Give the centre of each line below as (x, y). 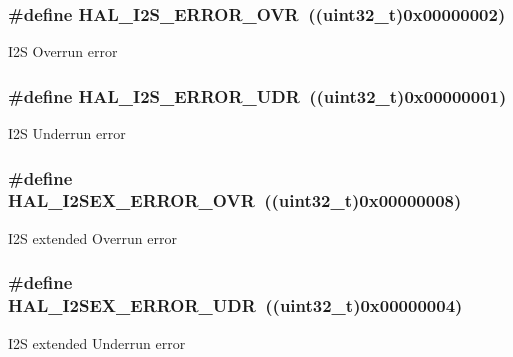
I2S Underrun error (67, 133)
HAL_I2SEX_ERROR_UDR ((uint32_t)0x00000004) (235, 305)
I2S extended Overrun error (92, 237)
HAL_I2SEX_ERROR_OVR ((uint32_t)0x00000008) (235, 200)
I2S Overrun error (63, 51)
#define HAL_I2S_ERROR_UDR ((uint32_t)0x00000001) (257, 95)
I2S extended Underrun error (97, 342)
